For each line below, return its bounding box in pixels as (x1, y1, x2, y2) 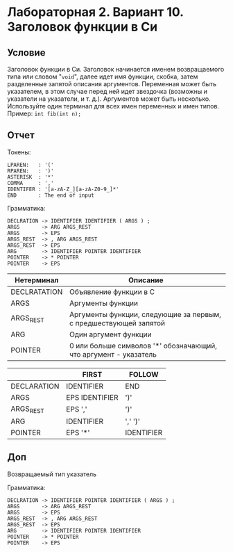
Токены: (7, 147, 31, 156)
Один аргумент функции (69, 330, 152, 339)
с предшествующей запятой (69, 318, 165, 327)
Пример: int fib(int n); (7, 109, 82, 117)
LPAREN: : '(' (7, 161, 54, 168)
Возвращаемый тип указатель (7, 470, 97, 478)
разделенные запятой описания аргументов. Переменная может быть (7, 80, 217, 88)
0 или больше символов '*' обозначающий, (69, 341, 217, 350)
